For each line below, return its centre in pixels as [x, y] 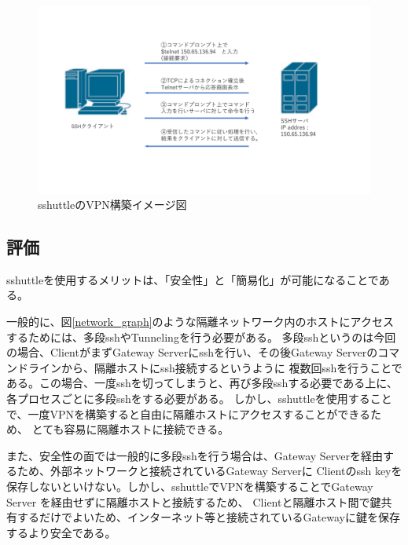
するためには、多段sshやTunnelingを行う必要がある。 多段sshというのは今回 [201, 337]
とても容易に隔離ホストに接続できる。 [130, 429]
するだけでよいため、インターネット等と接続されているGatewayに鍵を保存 [208, 517]
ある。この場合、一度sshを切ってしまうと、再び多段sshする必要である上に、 [202, 383]
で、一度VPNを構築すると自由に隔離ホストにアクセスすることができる [188, 413]
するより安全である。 [61, 532]
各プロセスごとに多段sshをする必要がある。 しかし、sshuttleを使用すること [199, 399]
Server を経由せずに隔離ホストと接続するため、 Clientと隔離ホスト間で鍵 [194, 501]
